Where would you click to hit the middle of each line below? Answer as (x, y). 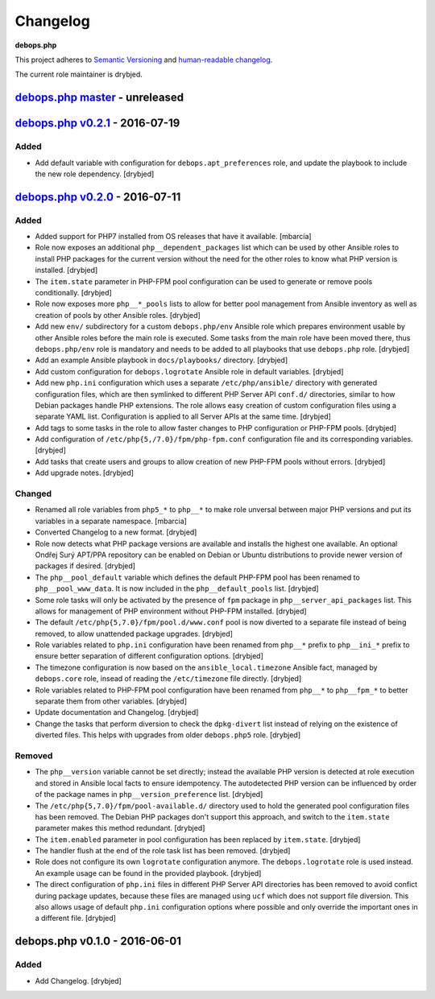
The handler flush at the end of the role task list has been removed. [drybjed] (163, 851)
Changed (33, 493)
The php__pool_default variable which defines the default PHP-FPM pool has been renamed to (197, 577)
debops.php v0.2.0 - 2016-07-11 (98, 197)
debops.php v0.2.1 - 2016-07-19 (97, 124)
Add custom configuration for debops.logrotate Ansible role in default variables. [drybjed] (189, 371)
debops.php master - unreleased (99, 98)
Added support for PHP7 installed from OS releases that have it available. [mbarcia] (173, 237)
